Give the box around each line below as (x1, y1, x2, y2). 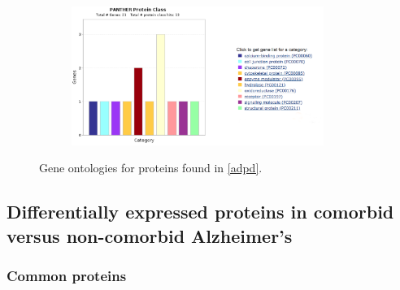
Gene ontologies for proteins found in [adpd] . (39, 159, 263, 176)
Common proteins (7, 266, 127, 286)
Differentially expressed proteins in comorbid (7, 199, 394, 224)
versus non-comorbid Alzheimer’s (7, 223, 293, 248)
